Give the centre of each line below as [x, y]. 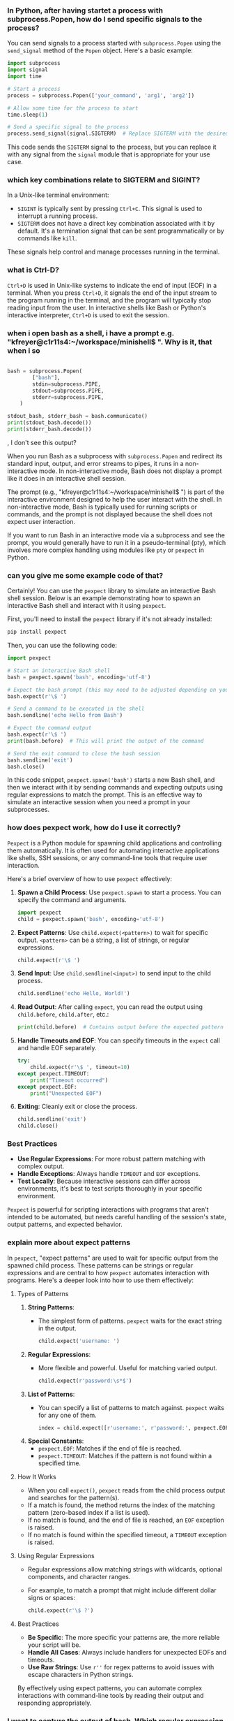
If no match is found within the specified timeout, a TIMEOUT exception [127, 1535]
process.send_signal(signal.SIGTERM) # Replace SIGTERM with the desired [118, 134]
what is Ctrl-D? [33, 270]
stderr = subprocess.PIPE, [68, 397]
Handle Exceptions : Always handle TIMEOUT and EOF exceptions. [109, 1174]
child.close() [38, 1126]
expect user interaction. [41, 521]
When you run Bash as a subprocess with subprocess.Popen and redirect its [115, 456]
